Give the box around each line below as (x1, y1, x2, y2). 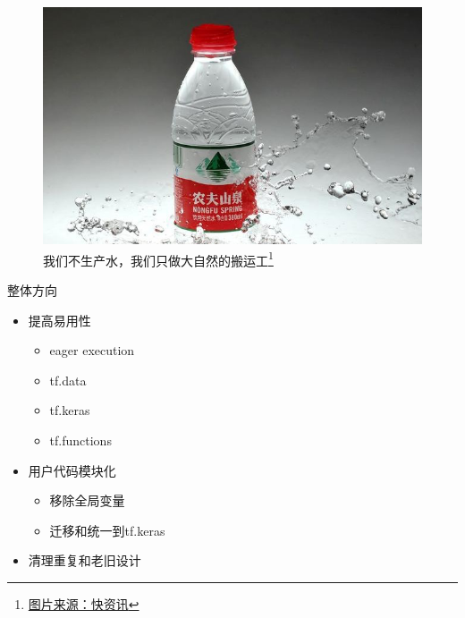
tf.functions (49, 430, 112, 449)
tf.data (49, 370, 87, 389)
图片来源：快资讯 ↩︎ (28, 594, 139, 613)
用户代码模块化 (28, 461, 116, 479)
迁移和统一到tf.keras (49, 521, 165, 539)
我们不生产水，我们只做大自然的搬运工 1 (43, 248, 274, 269)
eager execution (49, 341, 135, 360)
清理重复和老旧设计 (28, 551, 141, 570)
